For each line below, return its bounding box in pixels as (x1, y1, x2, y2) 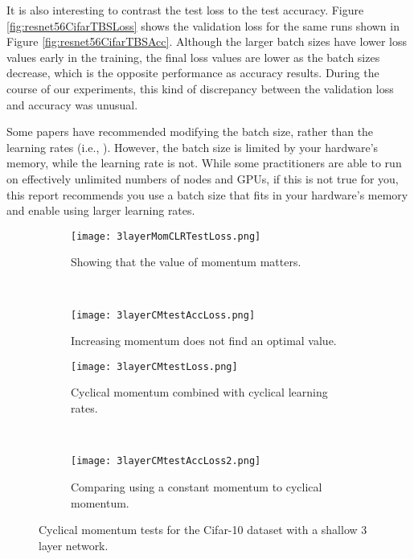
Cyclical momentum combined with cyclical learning (71, 384, 328, 401)
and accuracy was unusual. (6, 96, 138, 113)
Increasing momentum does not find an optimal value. (71, 332, 337, 349)
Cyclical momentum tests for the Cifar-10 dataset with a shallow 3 (39, 521, 367, 538)
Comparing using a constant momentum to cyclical (71, 478, 322, 495)
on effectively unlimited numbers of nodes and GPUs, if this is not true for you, (6, 170, 399, 187)
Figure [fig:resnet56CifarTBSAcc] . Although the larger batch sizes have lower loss (6, 33, 407, 50)
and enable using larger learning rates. (6, 202, 195, 219)
